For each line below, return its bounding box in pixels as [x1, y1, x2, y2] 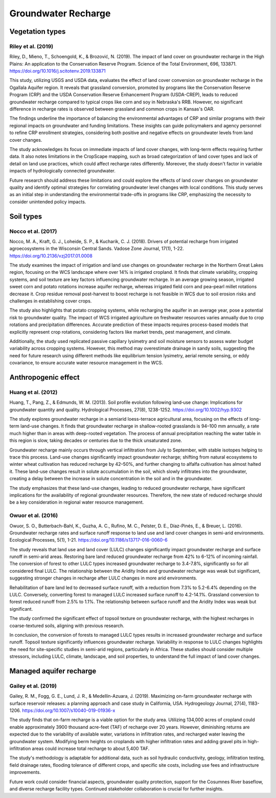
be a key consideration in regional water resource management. [9, 499, 144, 505]
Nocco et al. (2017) [9, 228, 57, 235]
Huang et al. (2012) [9, 389, 58, 396]
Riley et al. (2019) [9, 42, 54, 50]
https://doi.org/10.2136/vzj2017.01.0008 [9, 252, 93, 258]
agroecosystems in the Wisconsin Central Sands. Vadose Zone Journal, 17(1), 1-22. [9, 246, 184, 252]
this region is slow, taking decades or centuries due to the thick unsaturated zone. [9, 438, 182, 444]
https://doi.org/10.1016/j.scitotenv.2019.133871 [9, 68, 106, 74]
